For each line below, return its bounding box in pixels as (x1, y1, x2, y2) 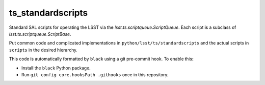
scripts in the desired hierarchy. (9, 47, 78, 53)
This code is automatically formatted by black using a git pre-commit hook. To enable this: (9, 56, 194, 62)
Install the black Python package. (21, 65, 91, 71)
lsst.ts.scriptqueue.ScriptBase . (9, 31, 71, 37)
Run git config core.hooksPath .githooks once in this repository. (21, 71, 169, 78)
